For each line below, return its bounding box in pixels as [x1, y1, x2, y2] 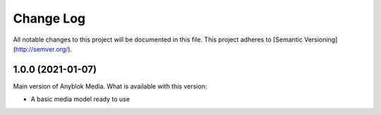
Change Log [13, 11, 86, 26]
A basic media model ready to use [30, 95, 131, 104]
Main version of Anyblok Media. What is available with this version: [13, 82, 207, 90]
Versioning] [303, 35, 338, 44]
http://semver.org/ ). [15, 44, 73, 53]
